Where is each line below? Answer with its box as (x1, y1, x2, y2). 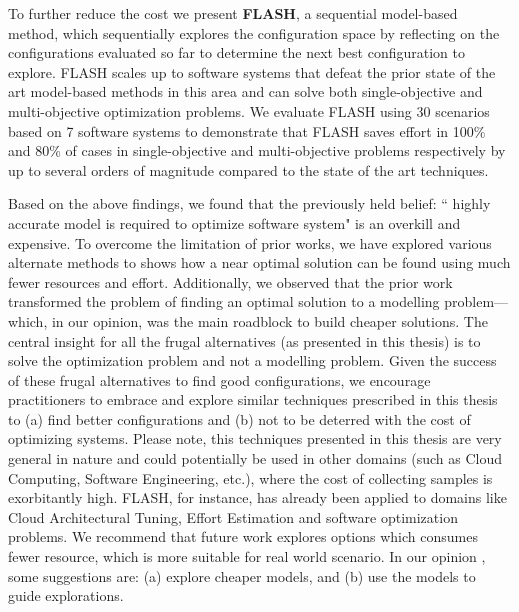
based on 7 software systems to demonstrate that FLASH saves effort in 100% (8, 120, 486, 141)
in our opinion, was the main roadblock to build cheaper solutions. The (51, 310, 488, 331)
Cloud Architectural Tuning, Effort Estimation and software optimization (8, 506, 458, 527)
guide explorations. (8, 585, 124, 606)
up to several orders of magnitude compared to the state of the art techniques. (8, 159, 489, 180)
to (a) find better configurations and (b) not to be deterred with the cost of (8, 408, 471, 429)
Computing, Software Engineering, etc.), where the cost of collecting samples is (8, 467, 493, 488)
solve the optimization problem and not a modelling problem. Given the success (8, 350, 497, 371)
